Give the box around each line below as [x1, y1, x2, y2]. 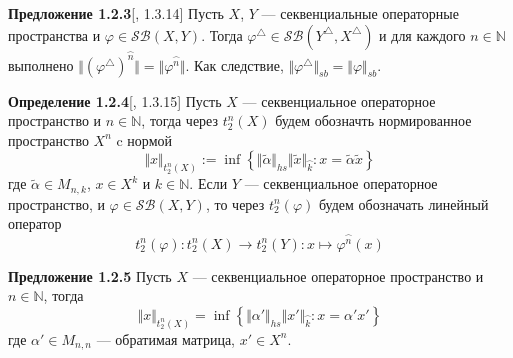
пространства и [8, 24, 101, 45]
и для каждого [379, 24, 466, 45]
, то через [205, 193, 265, 214]
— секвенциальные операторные [261, 3, 459, 23]
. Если [189, 173, 228, 194]
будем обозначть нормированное [275, 110, 472, 131]
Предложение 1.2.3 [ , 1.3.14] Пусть [8, 3, 224, 23]
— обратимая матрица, [96, 328, 235, 349]
